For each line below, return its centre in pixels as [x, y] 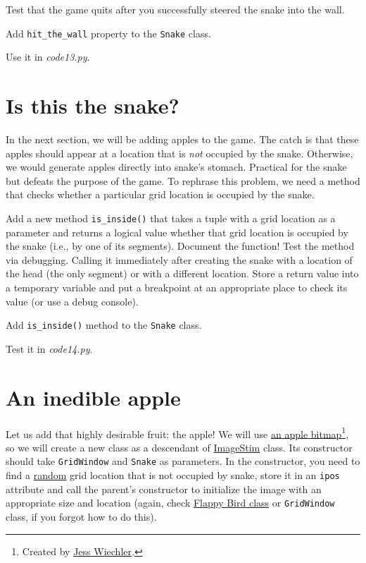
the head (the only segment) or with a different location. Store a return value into [182, 273]
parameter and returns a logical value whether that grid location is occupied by [177, 232]
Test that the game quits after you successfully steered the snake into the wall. [175, 9]
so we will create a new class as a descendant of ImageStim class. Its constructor [179, 447]
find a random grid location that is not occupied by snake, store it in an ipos [173, 475]
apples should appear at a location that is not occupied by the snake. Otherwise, [179, 153]
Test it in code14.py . [49, 348]
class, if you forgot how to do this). [81, 516]
